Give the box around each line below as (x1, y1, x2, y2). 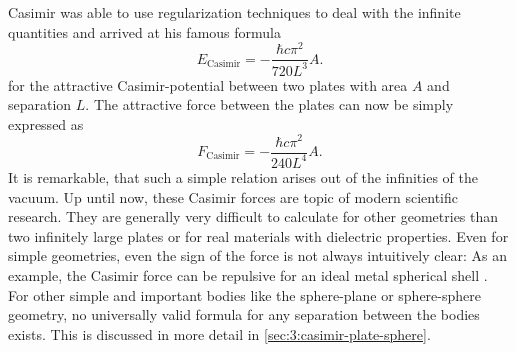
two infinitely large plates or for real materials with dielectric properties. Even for (8, 225, 509, 246)
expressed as (8, 113, 84, 134)
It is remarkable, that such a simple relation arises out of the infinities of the (8, 166, 478, 187)
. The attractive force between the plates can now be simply (85, 94, 454, 115)
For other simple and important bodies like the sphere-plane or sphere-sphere (8, 284, 481, 305)
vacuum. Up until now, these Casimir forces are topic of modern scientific (8, 186, 458, 207)
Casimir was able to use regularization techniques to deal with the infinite (8, 2, 461, 22)
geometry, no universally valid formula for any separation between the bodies (8, 304, 480, 325)
